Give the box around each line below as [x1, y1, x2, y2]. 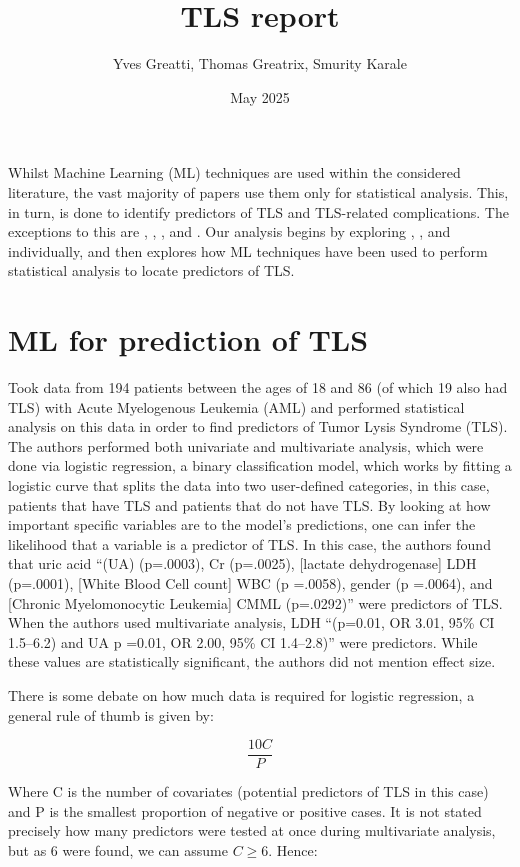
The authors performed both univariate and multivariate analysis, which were [8, 435, 484, 456]
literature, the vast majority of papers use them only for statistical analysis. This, [8, 181, 509, 202]
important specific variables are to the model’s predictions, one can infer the [8, 514, 476, 535]
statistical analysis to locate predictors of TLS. [8, 260, 295, 281]
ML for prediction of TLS [8, 319, 369, 360]
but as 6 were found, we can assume [8, 839, 228, 860]
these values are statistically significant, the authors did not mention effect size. [8, 651, 496, 672]
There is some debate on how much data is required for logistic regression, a [8, 684, 475, 705]
